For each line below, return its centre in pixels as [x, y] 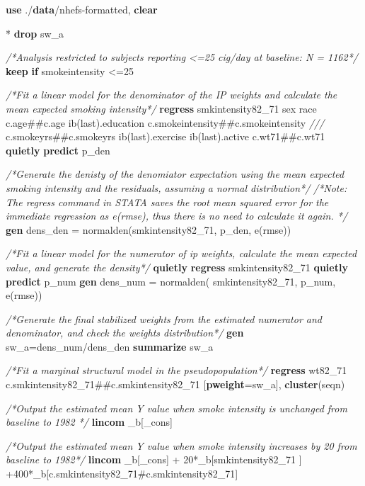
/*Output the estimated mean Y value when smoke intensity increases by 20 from [181, 445]
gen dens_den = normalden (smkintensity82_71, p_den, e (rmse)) [149, 229]
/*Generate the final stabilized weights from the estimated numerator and [164, 318]
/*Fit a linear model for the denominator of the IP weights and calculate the [172, 95]
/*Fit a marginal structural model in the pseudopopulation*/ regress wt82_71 [176, 370]
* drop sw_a [35, 33]
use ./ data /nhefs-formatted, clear [82, 9]
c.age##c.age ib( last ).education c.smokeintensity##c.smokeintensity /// [165, 122]
